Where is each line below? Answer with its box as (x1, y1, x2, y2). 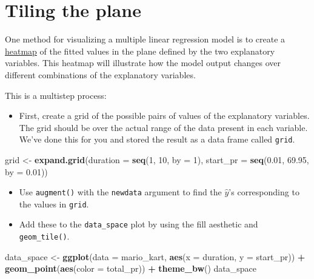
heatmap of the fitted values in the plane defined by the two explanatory (5, 44, 275, 57)
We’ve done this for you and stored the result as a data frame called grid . (19, 133, 295, 146)
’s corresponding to (229, 186, 299, 198)
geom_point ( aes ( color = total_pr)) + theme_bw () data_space (5, 262, 257, 275)
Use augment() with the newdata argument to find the (19, 186, 222, 198)
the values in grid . (19, 197, 89, 210)
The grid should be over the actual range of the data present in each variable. (19, 121, 308, 133)
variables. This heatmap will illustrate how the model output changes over (5, 56, 281, 69)
